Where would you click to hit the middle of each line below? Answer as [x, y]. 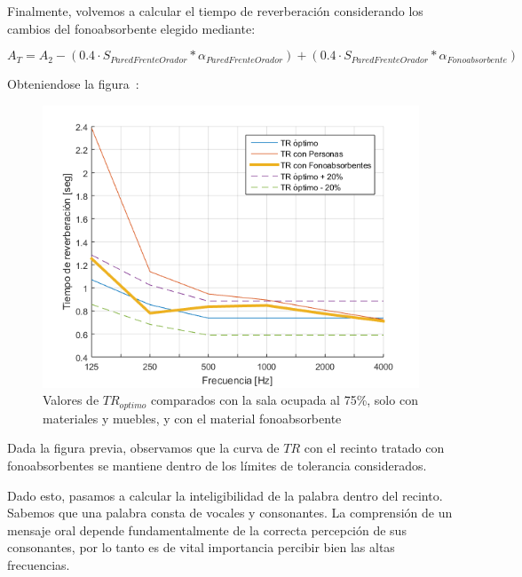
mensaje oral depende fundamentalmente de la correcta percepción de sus [207, 530]
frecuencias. [39, 564]
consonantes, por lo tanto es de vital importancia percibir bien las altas [201, 547]
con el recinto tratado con [374, 448]
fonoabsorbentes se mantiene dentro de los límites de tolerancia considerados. [217, 466]
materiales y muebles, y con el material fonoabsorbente [192, 418]
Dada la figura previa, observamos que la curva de [143, 448]
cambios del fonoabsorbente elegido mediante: [131, 28]
